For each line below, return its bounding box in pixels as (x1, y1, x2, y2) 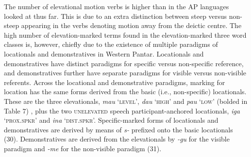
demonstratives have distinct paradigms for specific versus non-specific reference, (4, 58, 244, 68)
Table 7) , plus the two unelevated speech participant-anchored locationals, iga (4, 105, 240, 115)
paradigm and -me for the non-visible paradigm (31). (4, 143, 162, 153)
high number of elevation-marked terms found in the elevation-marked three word (4, 29, 247, 40)
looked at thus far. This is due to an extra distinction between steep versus (4, 11, 227, 21)
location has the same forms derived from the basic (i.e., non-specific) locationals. (4, 86, 247, 97)
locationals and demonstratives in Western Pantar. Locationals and (4, 48, 204, 58)
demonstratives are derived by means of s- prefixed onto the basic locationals (4, 124, 233, 134)
